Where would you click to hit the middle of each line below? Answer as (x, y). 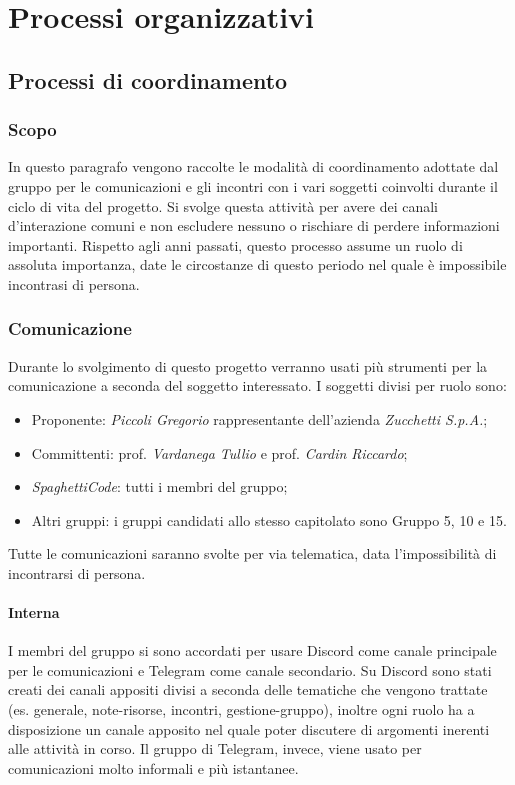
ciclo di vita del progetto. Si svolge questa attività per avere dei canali (223, 205)
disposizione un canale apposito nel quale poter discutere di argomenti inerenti (249, 728)
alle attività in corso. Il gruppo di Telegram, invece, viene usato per (215, 748)
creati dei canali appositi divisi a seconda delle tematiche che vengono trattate (248, 689)
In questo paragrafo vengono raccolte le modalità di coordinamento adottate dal (253, 166)
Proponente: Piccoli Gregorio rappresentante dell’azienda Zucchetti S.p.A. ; (259, 418)
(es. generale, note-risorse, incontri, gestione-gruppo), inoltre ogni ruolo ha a (241, 709)
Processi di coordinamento (148, 79)
